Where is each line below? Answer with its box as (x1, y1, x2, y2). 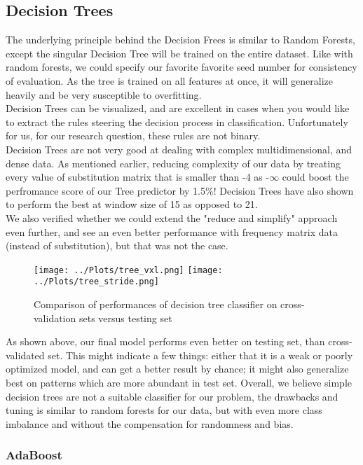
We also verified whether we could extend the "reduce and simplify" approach (6, 210, 338, 225)
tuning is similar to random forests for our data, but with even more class (6, 403, 322, 417)
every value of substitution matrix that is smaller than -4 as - (6, 169, 270, 184)
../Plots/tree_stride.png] (34, 277, 159, 287)
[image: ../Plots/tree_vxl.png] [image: (34, 265, 223, 275)
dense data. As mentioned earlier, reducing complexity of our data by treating (6, 155, 341, 170)
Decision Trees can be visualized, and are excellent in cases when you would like (6, 101, 350, 116)
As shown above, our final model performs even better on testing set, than (6, 334, 325, 349)
